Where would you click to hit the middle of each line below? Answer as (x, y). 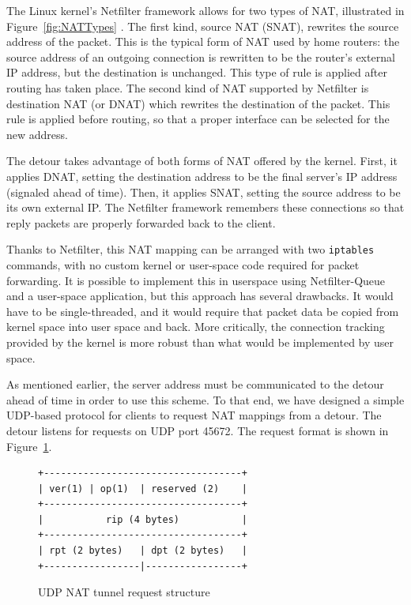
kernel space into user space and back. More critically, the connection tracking (196, 327)
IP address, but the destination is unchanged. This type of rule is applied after (197, 72)
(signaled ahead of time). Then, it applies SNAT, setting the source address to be (204, 192)
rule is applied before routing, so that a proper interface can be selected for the (198, 119)
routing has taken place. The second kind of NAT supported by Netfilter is (188, 87)
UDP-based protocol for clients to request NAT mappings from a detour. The (194, 415)
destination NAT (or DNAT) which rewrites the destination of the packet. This (198, 103)
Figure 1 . (29, 446)
